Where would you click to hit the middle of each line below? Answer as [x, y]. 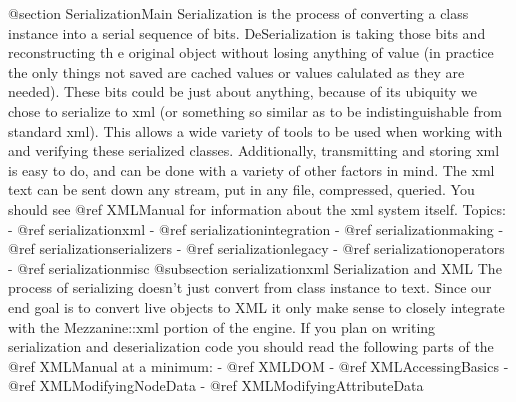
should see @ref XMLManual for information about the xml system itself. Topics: [257, 208]
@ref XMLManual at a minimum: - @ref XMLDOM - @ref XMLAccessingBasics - [258, 365]
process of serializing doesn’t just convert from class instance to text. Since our [250, 287]
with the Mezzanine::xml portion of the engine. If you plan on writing [222, 326]
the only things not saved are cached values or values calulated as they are [236, 71]
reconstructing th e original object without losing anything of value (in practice [251, 52]
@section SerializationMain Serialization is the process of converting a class [238, 13]
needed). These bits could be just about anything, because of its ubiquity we [243, 91]
